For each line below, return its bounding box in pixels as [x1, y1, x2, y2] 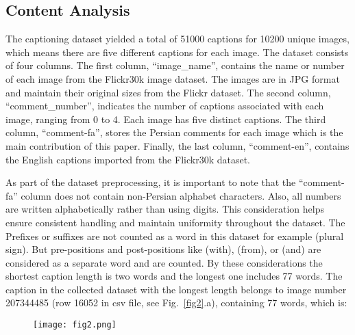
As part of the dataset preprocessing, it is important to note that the [5, 175, 296, 189]
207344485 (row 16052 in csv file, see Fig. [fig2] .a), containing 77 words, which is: [5, 295, 347, 310]
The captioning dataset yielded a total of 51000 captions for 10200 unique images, [5, 31, 350, 46]
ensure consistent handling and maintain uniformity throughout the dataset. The [5, 215, 345, 229]
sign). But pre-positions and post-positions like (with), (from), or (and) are [5, 242, 321, 256]
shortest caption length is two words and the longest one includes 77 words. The [5, 269, 343, 283]
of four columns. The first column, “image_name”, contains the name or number [5, 58, 345, 72]
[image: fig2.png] [33, 320, 117, 330]
